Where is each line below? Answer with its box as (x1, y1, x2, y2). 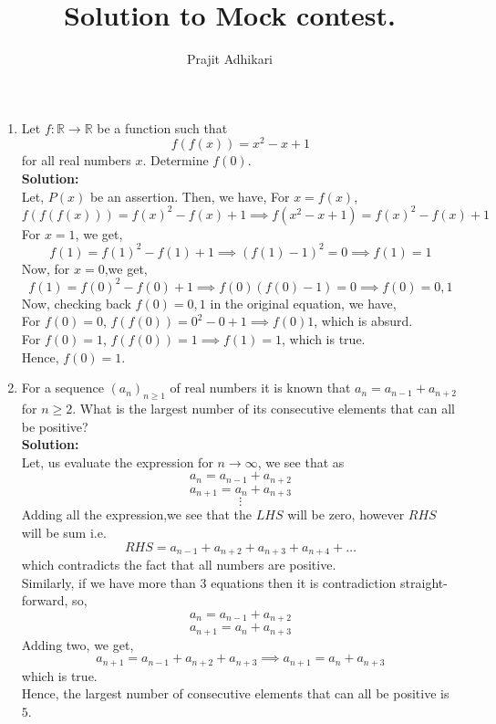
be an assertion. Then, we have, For (89, 186, 290, 205)
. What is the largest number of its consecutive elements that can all (72, 399, 455, 418)
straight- (400, 572, 448, 592)
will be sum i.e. (21, 522, 107, 541)
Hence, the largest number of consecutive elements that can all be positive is (21, 684, 449, 703)
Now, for (21, 258, 70, 278)
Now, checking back (21, 293, 131, 312)
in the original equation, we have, (210, 293, 397, 312)
